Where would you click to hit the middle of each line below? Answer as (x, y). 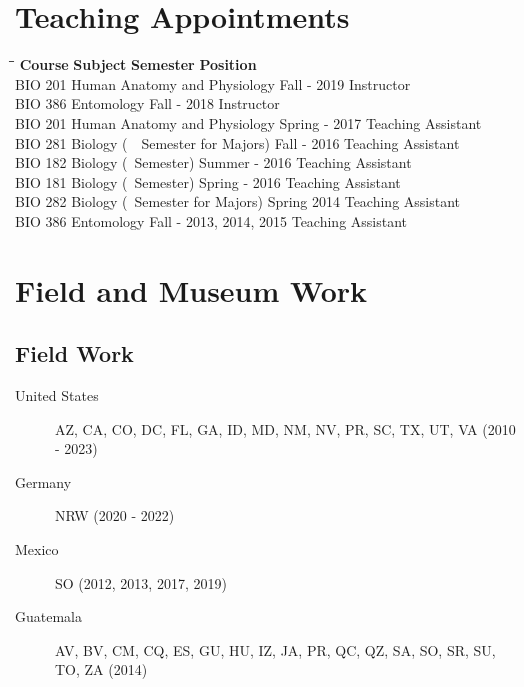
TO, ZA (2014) (101, 669)
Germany (43, 481)
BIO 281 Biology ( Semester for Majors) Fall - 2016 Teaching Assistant (237, 142)
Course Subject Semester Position (138, 64)
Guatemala (48, 616)
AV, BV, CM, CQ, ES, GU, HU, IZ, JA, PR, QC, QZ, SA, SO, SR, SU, (275, 649)
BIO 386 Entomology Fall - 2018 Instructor (147, 103)
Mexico (37, 549)
